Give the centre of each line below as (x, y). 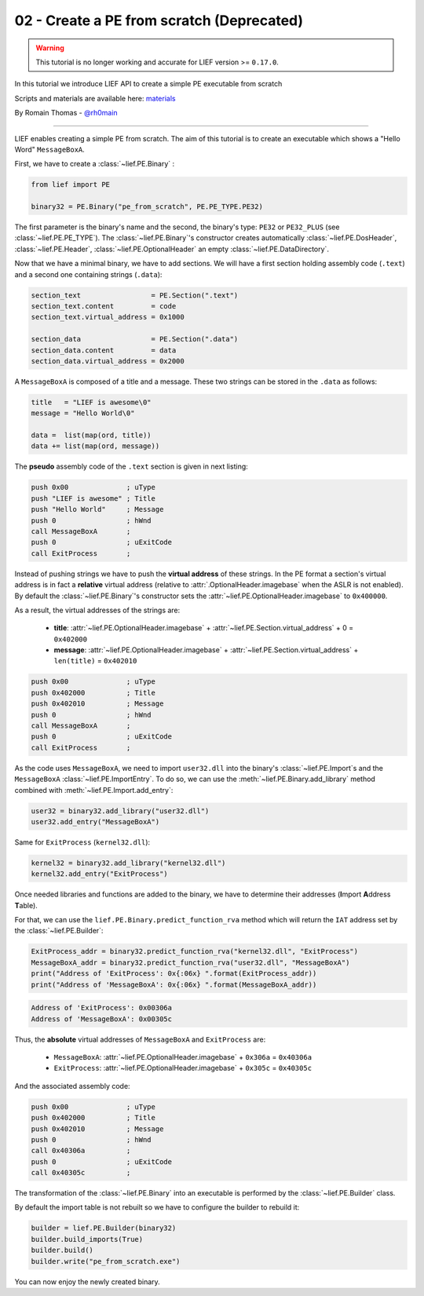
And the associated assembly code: (72, 1086)
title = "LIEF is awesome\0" (91, 402)
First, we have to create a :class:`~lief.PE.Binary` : (95, 164)
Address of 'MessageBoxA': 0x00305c (102, 1019)
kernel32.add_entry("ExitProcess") (99, 874)
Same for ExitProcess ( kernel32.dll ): (82, 842)
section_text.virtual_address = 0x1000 (108, 317)
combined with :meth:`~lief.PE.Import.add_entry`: (94, 790)
